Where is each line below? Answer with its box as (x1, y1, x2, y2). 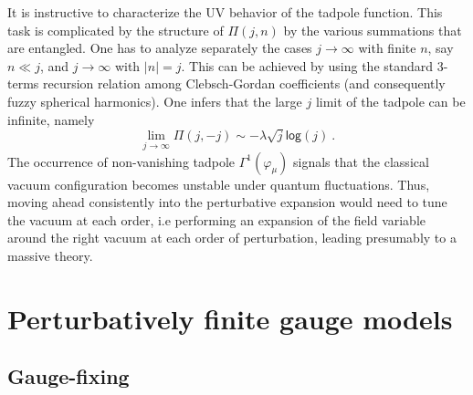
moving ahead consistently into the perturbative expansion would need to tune (7, 192, 447, 212)
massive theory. (7, 245, 93, 265)
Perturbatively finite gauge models (7, 299, 453, 337)
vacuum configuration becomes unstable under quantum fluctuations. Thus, (7, 174, 430, 193)
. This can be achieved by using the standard (181, 56, 434, 75)
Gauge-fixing (7, 362, 130, 390)
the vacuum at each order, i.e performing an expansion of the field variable (7, 210, 426, 229)
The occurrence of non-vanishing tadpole (7, 151, 236, 171)
